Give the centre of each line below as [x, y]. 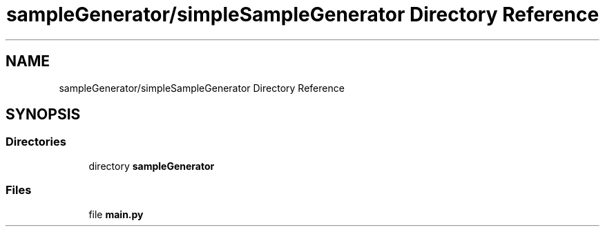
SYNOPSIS [43, 115]
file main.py [116, 214]
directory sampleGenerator [152, 166]
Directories [36, 142]
